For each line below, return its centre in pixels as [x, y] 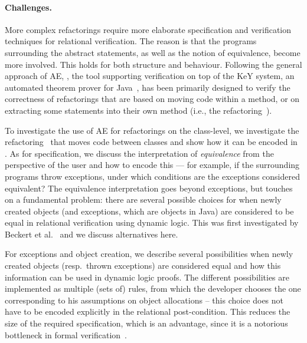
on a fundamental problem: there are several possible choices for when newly [143, 199]
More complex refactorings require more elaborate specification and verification [148, 29]
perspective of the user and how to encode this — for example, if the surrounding [152, 165]
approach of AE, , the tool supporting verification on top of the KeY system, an [150, 76]
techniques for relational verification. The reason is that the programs [131, 41]
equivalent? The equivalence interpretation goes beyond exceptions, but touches [149, 188]
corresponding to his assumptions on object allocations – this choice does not [144, 300]
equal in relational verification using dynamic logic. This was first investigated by [152, 222]
